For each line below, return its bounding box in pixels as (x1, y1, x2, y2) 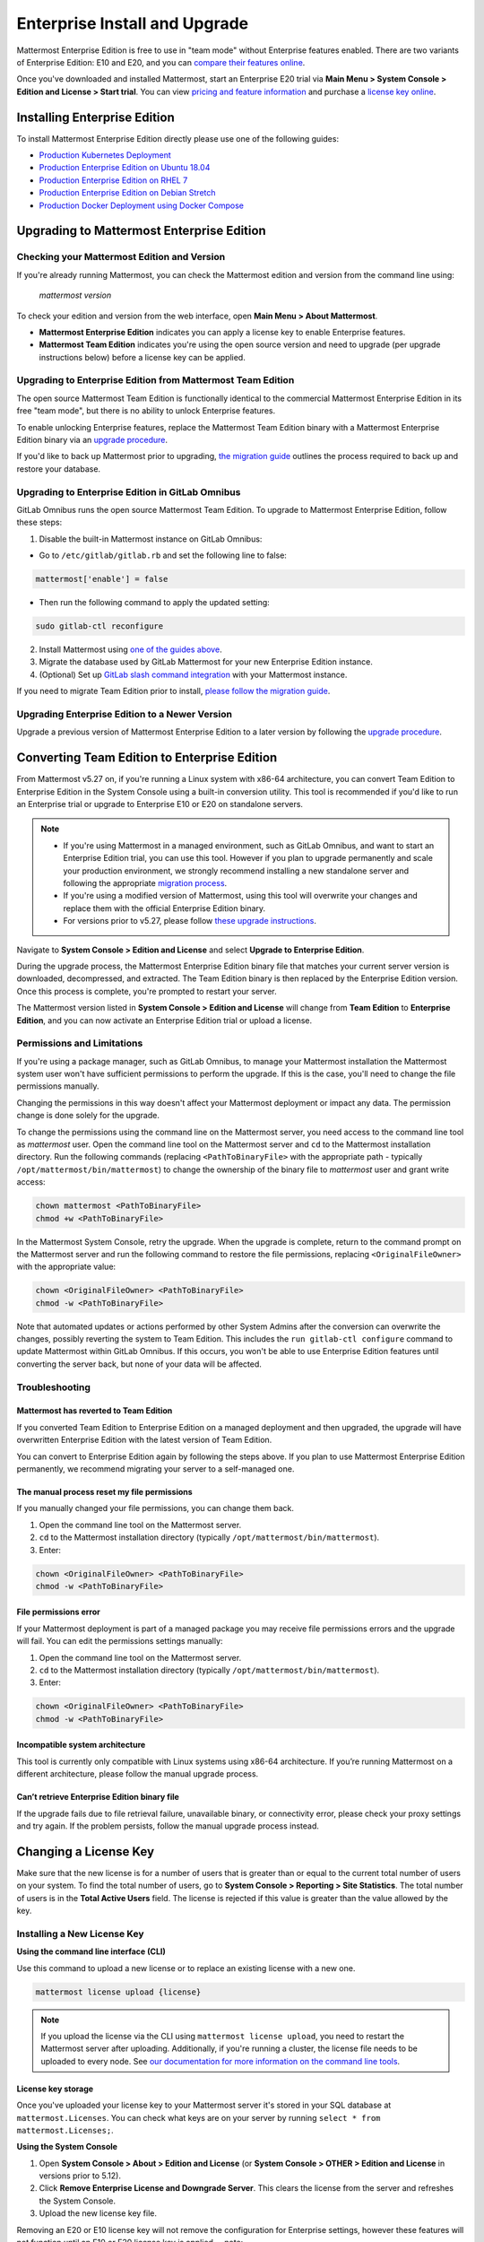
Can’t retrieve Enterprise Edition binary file (16, 1792, 179, 1803)
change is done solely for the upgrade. (16, 1110, 160, 1121)
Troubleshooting (16, 1381, 91, 1394)
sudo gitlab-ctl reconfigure (35, 621, 164, 631)
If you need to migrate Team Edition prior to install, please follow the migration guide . (16, 686, 331, 697)
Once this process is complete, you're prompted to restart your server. (16, 986, 277, 996)
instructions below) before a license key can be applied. (39, 352, 246, 362)
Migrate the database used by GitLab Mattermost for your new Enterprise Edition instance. (39, 656, 374, 667)
